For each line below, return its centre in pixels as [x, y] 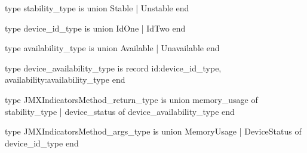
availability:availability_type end [65, 79]
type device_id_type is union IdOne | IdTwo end [95, 28]
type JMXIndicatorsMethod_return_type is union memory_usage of [131, 99]
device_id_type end [42, 143]
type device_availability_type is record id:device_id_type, [113, 68]
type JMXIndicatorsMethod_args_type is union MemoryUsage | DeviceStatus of [153, 131]
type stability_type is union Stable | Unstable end [97, 8]
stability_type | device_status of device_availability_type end [120, 111]
